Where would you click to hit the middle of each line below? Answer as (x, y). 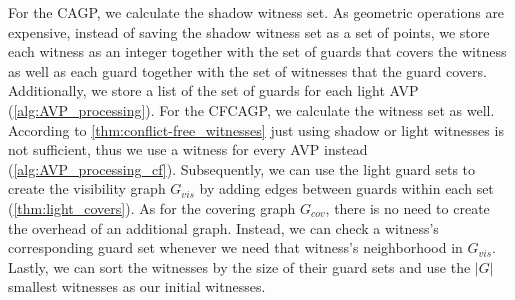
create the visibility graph (87, 188)
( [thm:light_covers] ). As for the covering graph (152, 207)
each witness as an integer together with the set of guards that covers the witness (257, 51)
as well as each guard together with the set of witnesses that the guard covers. (247, 70)
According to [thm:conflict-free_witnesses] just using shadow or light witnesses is (256, 129)
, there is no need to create (407, 207)
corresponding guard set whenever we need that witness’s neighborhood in (235, 247)
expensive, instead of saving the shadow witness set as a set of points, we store (249, 31)
